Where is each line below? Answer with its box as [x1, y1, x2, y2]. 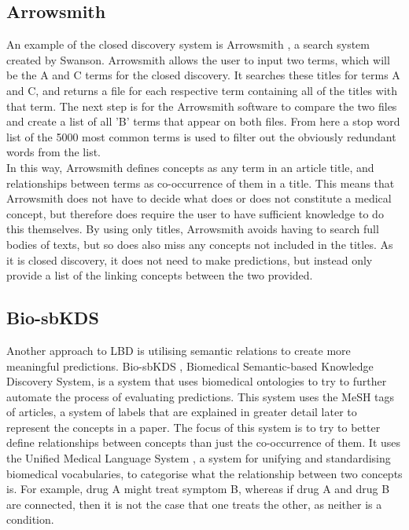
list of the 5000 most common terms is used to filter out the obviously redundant [6, 128, 396, 144]
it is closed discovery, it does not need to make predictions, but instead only [6, 251, 373, 268]
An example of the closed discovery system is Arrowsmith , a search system [6, 36, 370, 53]
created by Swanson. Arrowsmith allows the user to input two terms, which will [6, 51, 390, 68]
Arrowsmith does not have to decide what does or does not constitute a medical [6, 190, 392, 207]
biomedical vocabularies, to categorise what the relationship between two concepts [6, 465, 403, 481]
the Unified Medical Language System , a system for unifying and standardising [6, 450, 391, 466]
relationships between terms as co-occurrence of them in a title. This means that [6, 174, 395, 191]
